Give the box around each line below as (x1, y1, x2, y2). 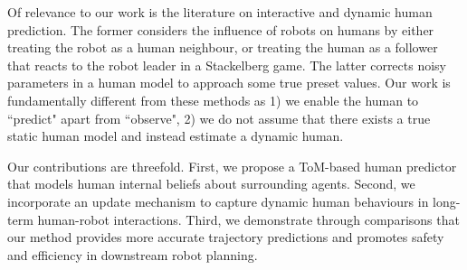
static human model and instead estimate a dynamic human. (7, 126, 344, 145)
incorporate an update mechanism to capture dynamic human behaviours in (7, 191, 429, 210)
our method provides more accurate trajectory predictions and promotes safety (7, 228, 444, 247)
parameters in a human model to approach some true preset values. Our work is (7, 73, 451, 92)
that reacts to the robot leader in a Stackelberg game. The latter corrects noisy (7, 55, 447, 74)
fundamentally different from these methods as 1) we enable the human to (7, 90, 419, 109)
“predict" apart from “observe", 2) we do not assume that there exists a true (7, 108, 431, 127)
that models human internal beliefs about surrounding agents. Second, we (7, 174, 415, 193)
